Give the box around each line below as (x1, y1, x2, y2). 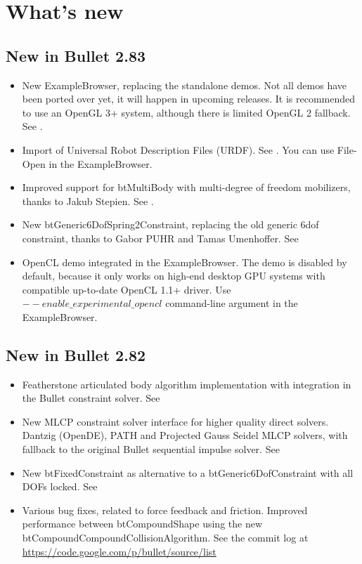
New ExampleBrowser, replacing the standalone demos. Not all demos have (22, 77, 347, 92)
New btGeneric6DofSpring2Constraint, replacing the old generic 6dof (22, 217, 319, 232)
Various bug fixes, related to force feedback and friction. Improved (22, 502, 308, 517)
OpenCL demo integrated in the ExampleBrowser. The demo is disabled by (22, 254, 347, 269)
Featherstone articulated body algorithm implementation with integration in (22, 376, 351, 391)
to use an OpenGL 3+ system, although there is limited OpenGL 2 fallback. (22, 105, 351, 119)
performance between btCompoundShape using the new (22, 516, 263, 531)
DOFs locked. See (22, 479, 98, 494)
